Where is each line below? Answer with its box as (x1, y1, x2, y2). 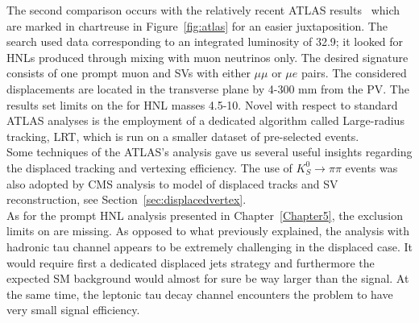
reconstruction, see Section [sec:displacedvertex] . (6, 191, 247, 208)
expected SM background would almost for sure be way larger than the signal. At (6, 270, 409, 287)
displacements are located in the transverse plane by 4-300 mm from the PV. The (6, 80, 409, 97)
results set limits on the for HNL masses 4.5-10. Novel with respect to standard (6, 96, 398, 113)
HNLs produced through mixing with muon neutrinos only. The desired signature (6, 48, 409, 65)
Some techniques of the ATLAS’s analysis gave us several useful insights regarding (6, 143, 413, 160)
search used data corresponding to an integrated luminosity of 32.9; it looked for (6, 33, 404, 50)
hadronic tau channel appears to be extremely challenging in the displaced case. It (6, 238, 413, 255)
